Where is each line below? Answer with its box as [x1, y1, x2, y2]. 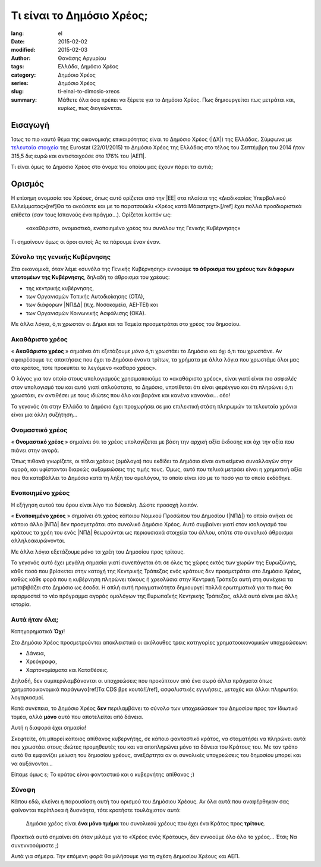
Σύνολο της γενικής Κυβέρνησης [11, 253, 111, 261]
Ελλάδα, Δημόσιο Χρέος [58, 63, 119, 70]
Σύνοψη [11, 786, 36, 794]
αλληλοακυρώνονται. [11, 537, 65, 544]
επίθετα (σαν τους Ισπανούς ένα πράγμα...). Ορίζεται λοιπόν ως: [11, 211, 172, 218]
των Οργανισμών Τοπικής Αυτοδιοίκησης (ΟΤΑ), [26, 293, 145, 300]
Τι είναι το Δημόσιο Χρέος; [11, 9, 148, 22]
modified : [11, 46, 36, 54]
